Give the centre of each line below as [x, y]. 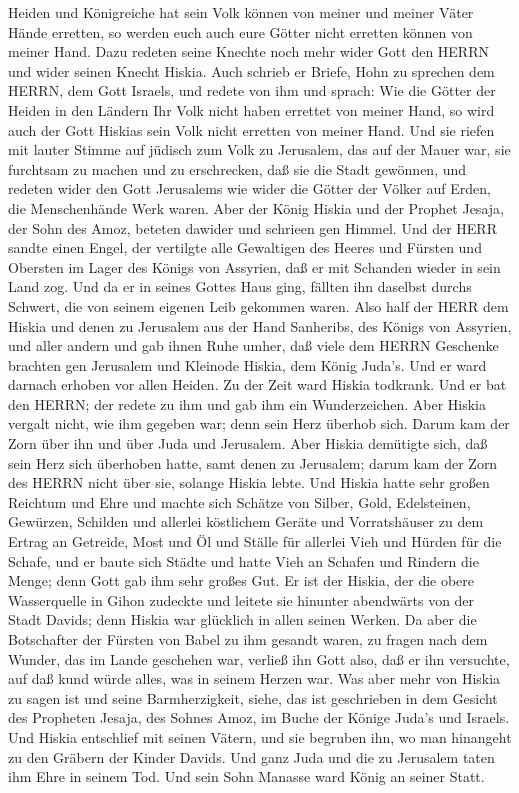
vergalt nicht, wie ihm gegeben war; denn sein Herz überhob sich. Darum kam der [259, 423]
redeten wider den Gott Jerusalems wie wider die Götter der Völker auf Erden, [249, 188]
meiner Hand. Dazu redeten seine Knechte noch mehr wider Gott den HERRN [248, 51]
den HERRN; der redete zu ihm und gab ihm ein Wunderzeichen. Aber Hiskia [247, 403]
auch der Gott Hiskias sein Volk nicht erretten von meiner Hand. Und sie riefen [251, 129]
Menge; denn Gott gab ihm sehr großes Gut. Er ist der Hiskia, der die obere [241, 580]
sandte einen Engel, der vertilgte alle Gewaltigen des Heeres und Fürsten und [245, 247]
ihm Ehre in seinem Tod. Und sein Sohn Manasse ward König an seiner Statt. [246, 776]
